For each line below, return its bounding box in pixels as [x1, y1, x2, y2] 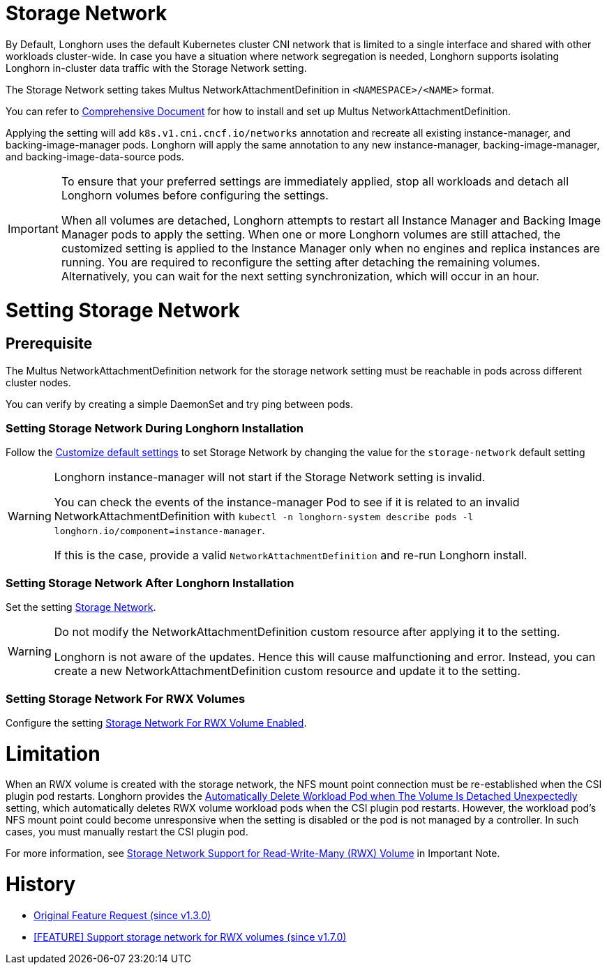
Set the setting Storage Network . [6, 601, 156, 614]
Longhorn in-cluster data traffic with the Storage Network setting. [6, 61, 307, 74]
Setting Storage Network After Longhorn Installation [6, 575, 294, 590]
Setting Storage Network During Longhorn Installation [6, 421, 304, 436]
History [6, 872, 76, 897]
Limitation [6, 741, 100, 766]
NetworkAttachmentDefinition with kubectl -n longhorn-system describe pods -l [54, 509, 474, 524]
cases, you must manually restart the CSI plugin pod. [6, 826, 248, 838]
